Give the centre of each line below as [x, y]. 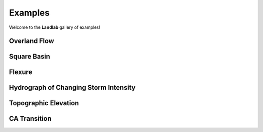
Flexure [21, 72]
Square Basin [30, 57]
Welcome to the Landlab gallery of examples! [55, 27]
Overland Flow [32, 41]
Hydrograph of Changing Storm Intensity [72, 88]
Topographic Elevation [44, 103]
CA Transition [30, 119]
